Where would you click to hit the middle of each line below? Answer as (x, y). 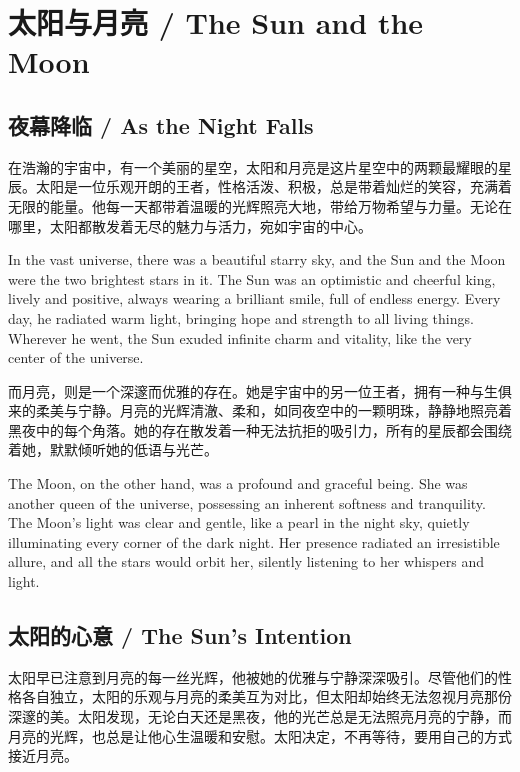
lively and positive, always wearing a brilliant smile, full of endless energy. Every (254, 298)
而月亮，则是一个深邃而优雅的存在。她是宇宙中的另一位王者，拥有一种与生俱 (260, 390)
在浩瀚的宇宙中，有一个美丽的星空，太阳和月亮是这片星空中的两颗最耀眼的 (253, 166)
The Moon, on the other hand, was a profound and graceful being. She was (238, 483)
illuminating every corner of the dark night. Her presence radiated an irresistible (254, 541)
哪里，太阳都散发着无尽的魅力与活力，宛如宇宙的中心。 (190, 225)
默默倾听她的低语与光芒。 (133, 449)
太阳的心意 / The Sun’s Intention (180, 635)
